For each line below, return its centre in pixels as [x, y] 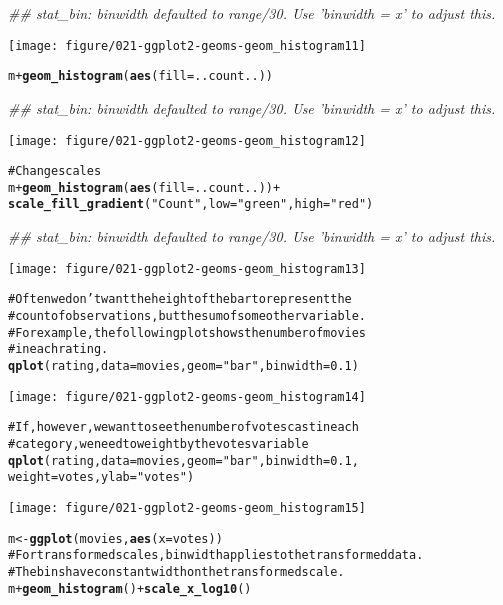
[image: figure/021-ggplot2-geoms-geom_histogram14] [187, 396]
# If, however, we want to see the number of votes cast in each [183, 427]
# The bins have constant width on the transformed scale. [176, 571]
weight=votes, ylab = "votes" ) [101, 477]
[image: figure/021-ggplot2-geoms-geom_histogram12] [187, 140]
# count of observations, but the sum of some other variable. [187, 316]
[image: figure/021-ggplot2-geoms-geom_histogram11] [187, 45]
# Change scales [55, 171]
